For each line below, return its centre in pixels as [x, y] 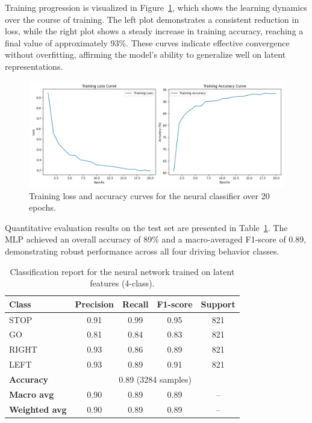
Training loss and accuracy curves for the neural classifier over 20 [149, 195]
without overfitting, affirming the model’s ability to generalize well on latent [145, 54]
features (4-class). [122, 283]
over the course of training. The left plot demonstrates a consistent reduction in [152, 19]
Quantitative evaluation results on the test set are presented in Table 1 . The [146, 227]
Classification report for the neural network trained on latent [122, 271]
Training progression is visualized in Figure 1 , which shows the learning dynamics [156, 7]
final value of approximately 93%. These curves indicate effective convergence [147, 42]
